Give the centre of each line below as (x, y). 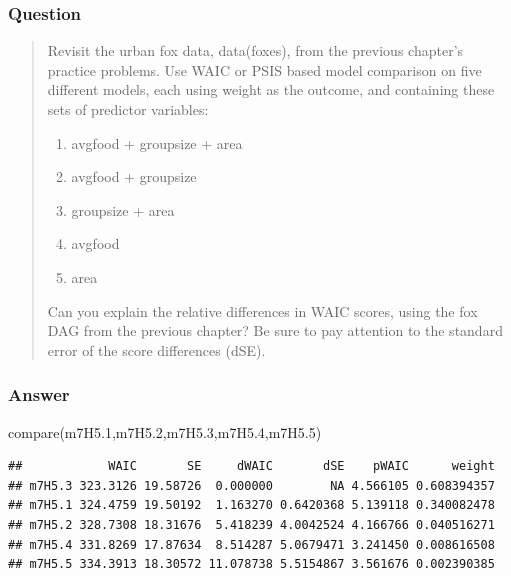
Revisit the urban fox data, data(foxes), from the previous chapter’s (255, 50)
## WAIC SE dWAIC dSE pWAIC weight (251, 466)
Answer (39, 394)
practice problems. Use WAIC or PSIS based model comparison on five (264, 69)
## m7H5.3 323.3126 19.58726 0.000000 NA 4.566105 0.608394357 (251, 485)
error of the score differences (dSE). (156, 349)
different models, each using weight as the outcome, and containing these (271, 89)
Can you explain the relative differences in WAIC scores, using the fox (262, 310)
